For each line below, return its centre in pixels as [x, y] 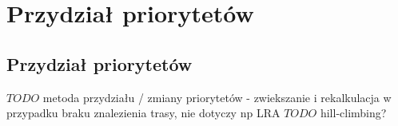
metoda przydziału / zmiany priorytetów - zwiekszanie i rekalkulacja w [217, 97]
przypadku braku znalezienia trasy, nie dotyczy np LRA [143, 113]
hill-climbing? [353, 113]
